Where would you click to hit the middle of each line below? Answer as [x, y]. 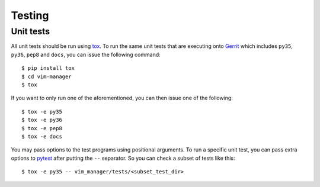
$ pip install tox [48, 68]
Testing [30, 15]
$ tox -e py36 [42, 120]
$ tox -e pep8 [42, 128]
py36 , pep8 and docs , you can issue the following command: [86, 54]
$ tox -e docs [42, 136]
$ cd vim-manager [47, 76]
